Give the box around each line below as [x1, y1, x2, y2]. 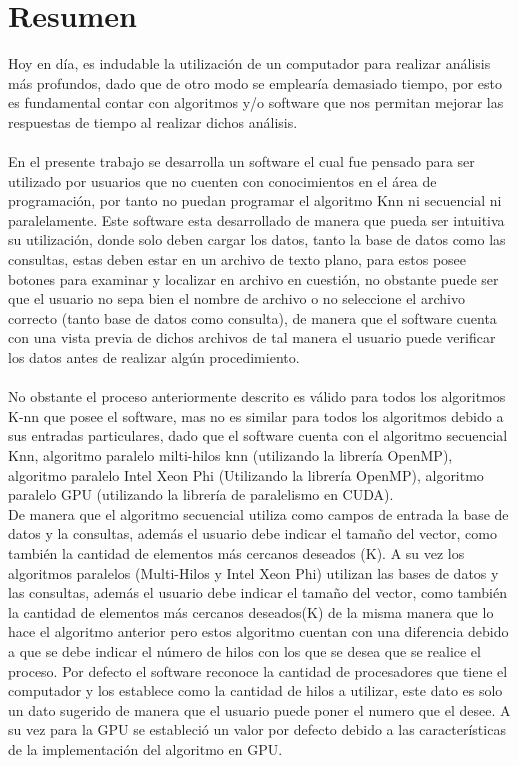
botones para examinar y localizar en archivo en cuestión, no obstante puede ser [8, 268, 499, 289]
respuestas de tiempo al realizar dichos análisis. [8, 111, 298, 132]
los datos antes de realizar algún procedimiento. [8, 347, 300, 368]
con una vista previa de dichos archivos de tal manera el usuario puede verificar [8, 327, 496, 348]
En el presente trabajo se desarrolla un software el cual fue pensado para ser [8, 151, 475, 172]
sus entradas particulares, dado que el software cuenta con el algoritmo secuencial [8, 425, 508, 446]
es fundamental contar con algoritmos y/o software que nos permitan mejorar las [8, 92, 504, 113]
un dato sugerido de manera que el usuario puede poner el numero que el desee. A [8, 699, 511, 720]
